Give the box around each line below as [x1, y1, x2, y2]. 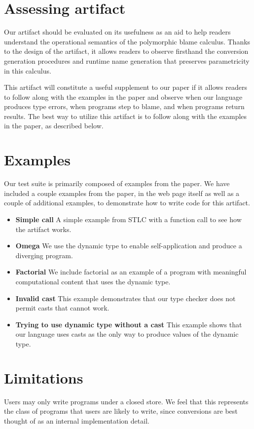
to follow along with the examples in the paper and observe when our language [4, 91, 243, 102]
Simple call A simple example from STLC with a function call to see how [15, 214, 242, 224]
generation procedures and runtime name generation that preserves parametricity [4, 55, 250, 66]
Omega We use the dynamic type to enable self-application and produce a [15, 240, 242, 251]
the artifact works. [15, 224, 72, 234]
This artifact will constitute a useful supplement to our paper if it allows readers [4, 82, 247, 92]
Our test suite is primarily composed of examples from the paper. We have [4, 178, 230, 189]
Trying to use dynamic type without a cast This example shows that [15, 319, 242, 329]
